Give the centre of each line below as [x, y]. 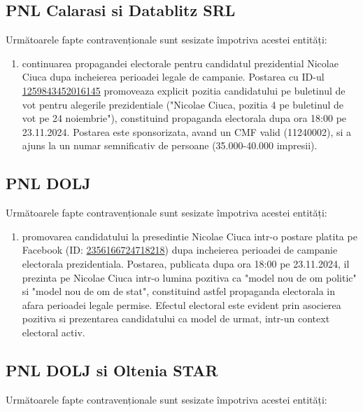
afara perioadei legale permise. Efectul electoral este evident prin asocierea [181, 304]
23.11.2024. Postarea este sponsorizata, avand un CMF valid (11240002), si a [187, 131]
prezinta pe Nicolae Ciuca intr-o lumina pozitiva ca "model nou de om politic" [189, 277]
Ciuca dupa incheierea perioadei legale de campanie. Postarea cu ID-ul [173, 77]
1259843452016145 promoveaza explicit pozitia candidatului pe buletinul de [184, 90]
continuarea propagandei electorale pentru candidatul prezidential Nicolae [180, 63]
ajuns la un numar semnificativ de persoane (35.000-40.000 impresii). [170, 145]
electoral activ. [54, 332]
